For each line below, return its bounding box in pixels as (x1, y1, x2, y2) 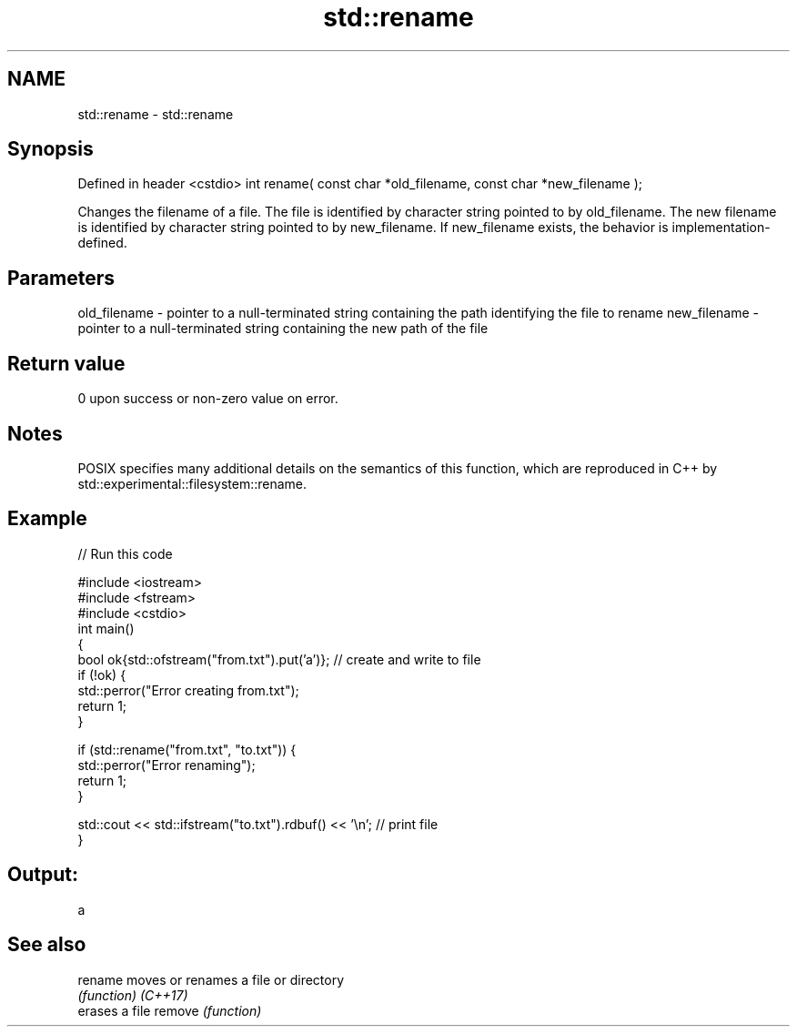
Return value (7, 351, 126, 375)
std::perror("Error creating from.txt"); (77, 682, 299, 698)
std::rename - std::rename (77, 106, 234, 122)
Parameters (7, 266, 115, 289)
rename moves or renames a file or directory (77, 971, 345, 988)
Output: (7, 863, 78, 887)
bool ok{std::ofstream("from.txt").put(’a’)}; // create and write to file (77, 651, 481, 667)
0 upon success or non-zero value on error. (77, 390, 338, 407)
